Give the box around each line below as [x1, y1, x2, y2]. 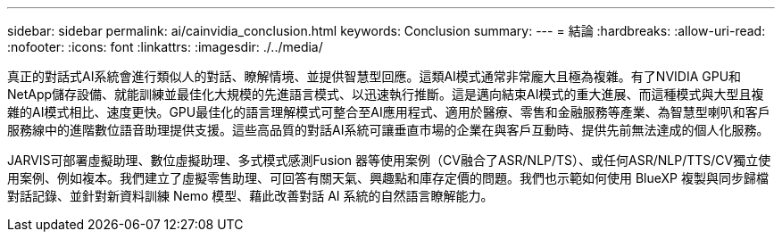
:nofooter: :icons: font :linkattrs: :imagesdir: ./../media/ [7, 39, 323, 54]
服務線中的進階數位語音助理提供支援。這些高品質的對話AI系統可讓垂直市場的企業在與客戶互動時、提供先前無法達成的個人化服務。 [7, 122, 770, 137]
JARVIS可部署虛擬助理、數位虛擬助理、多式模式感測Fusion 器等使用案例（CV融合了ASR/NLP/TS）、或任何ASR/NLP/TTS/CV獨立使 [7, 152, 771, 168]
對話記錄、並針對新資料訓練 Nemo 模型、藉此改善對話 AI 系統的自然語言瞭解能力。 [7, 188, 494, 203]
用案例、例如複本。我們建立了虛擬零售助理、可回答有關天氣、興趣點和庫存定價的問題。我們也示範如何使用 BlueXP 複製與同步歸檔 [7, 170, 769, 185]
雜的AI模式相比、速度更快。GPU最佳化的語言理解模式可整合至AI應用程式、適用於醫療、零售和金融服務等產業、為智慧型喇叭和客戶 [7, 104, 770, 119]
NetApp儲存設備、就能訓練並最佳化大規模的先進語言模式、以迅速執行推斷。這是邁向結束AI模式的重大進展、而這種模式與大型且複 [7, 87, 764, 102]
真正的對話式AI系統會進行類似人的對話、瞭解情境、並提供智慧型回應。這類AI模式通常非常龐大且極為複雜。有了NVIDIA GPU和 [7, 69, 742, 84]
